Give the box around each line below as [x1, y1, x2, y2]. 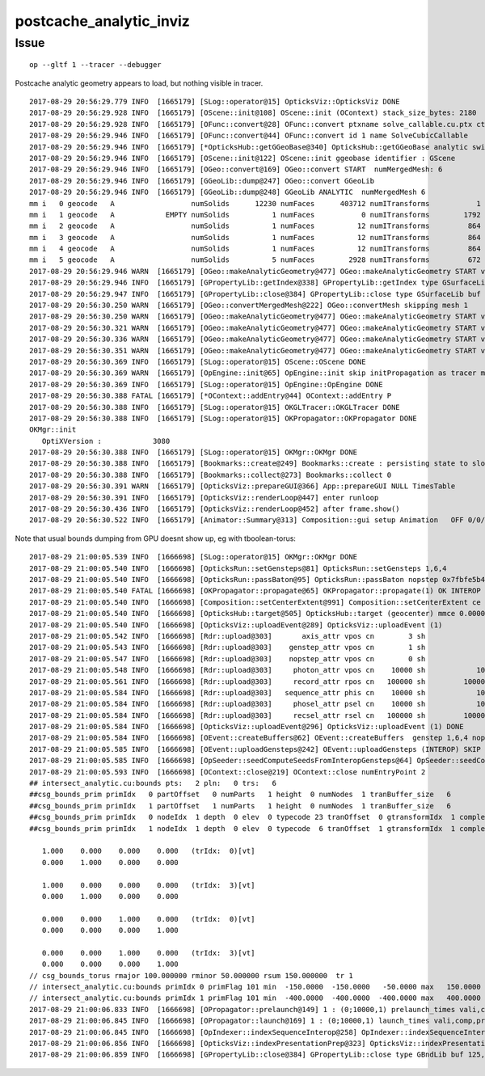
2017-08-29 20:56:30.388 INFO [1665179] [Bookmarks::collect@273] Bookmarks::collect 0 [29, 470, 392, 479]
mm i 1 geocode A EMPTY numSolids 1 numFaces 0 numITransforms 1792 [29, 210, 481, 219]
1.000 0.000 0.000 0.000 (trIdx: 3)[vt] [41, 880, 255, 889]
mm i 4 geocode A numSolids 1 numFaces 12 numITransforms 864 [29, 244, 481, 254]
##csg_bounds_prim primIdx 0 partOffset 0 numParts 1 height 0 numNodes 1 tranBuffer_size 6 [29, 790, 452, 800]
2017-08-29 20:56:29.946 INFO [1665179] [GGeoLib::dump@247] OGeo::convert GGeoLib [29, 176, 375, 185]
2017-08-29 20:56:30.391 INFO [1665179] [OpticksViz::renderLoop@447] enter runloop [29, 493, 379, 502]
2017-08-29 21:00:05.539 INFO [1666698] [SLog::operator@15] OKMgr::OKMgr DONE [29, 552, 358, 562]
